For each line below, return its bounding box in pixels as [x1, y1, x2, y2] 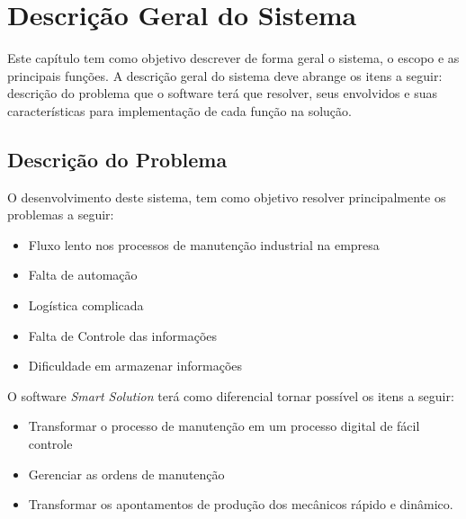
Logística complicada [28, 296, 144, 315]
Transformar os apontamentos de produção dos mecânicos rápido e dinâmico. [28, 495, 453, 514]
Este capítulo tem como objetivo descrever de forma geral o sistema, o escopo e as [7, 49, 460, 67]
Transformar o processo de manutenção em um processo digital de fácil [28, 416, 420, 435]
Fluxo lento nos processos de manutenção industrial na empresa [28, 235, 380, 254]
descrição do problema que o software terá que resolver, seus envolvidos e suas [7, 84, 437, 103]
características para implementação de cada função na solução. [7, 101, 352, 120]
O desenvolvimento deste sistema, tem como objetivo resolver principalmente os [7, 187, 446, 206]
